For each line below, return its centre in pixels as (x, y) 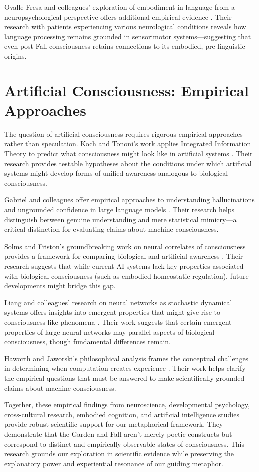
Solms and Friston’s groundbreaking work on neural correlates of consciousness (125, 246)
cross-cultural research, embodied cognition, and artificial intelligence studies (122, 414)
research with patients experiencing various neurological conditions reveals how (125, 26)
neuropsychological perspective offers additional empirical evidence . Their (118, 16)
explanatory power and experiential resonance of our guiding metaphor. (114, 463)
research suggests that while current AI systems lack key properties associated (124, 266)
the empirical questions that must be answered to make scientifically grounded (124, 378)
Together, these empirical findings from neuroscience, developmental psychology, (127, 405)
